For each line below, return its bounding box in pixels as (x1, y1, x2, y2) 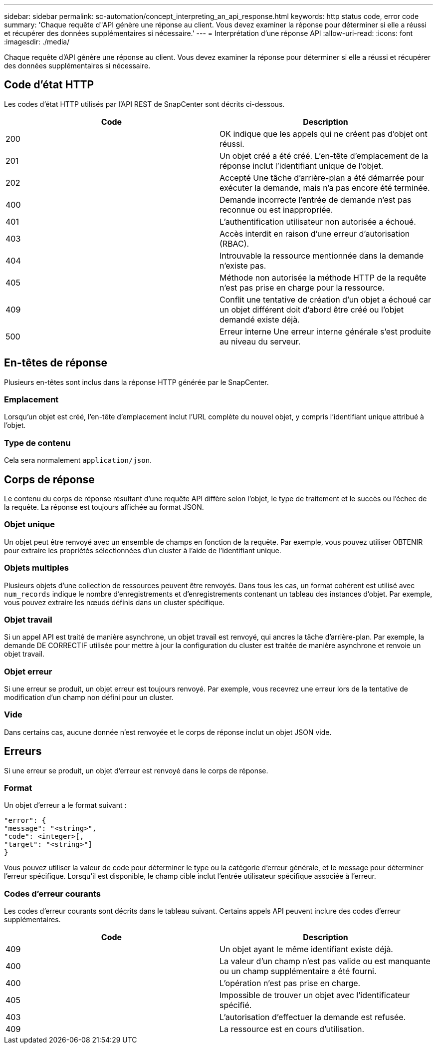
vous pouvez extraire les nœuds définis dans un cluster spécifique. (4, 598, 225, 607)
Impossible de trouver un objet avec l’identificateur (219, 990, 410, 1001)
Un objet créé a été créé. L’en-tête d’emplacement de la (219, 150, 429, 161)
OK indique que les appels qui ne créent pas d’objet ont (219, 128, 428, 139)
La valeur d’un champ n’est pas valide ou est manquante (219, 956, 431, 967)
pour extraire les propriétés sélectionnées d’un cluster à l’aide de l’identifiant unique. (4, 546, 281, 555)
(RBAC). (219, 238, 249, 249)
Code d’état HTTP (4, 78, 94, 91)
